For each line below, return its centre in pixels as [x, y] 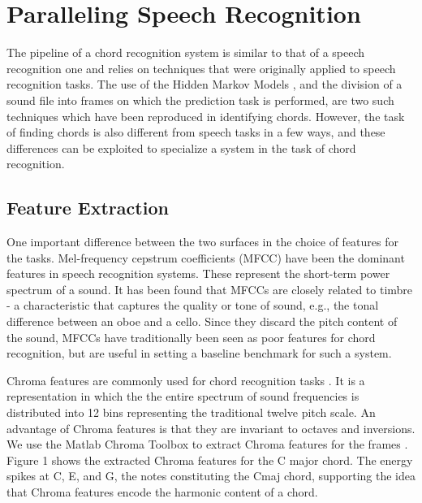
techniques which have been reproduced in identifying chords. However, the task [206, 116]
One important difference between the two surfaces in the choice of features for [202, 242]
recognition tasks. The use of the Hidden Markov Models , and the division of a [205, 84]
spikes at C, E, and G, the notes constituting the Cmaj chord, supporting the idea [211, 476]
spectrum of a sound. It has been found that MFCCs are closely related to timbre [210, 289]
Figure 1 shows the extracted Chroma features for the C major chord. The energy [210, 460]
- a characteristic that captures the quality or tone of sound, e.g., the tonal [193, 305]
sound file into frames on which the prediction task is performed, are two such [200, 100]
